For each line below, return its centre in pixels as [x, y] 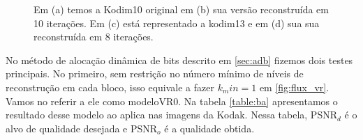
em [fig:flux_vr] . [294, 87]
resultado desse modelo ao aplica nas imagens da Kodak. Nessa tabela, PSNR [171, 115]
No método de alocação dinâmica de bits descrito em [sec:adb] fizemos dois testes [179, 60]
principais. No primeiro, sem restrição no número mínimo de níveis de [155, 73]
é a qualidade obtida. [209, 128]
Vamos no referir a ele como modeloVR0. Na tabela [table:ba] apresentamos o [172, 101]
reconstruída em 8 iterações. [94, 37]
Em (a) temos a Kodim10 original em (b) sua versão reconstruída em [181, 9]
